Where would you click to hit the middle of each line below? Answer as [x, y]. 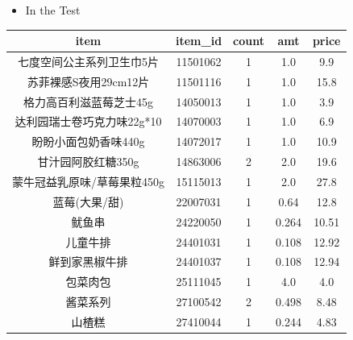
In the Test [53, 10]
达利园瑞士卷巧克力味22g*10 [88, 121]
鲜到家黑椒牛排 [88, 261]
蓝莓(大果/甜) [88, 201]
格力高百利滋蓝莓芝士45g [88, 101]
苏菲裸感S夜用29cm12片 [88, 81]
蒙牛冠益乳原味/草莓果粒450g [88, 181]
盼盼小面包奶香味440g [88, 141]
